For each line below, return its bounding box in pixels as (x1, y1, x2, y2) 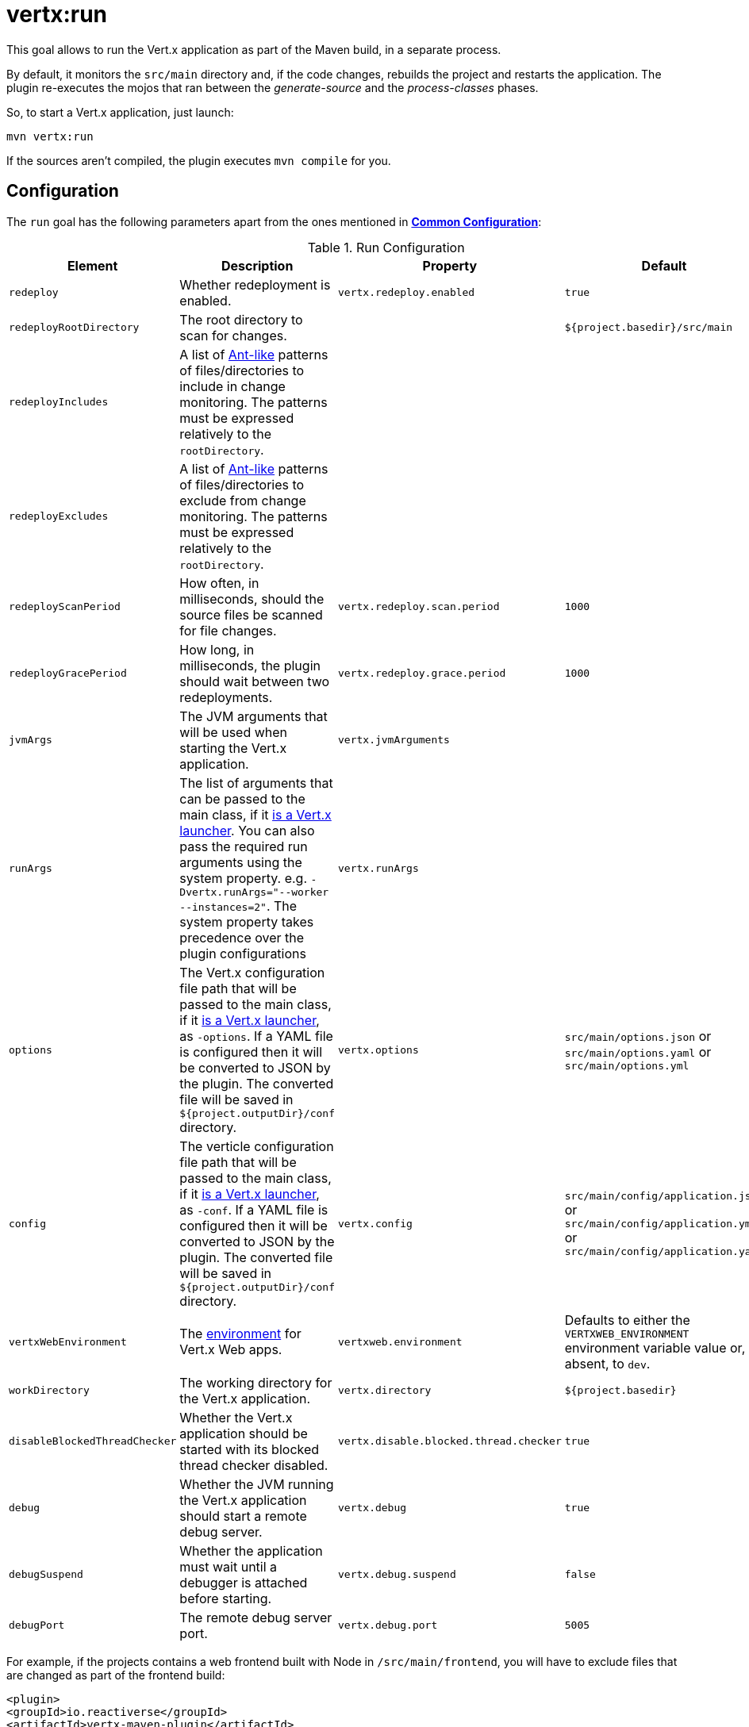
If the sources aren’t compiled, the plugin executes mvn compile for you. (6, 153, 391, 167)
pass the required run (179, 838, 308, 854)
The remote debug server (179, 1609, 332, 1625)
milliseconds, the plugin (179, 657, 321, 674)
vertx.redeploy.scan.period (338, 601, 500, 613)
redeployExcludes (9, 510, 109, 523)
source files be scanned (179, 606, 323, 623)
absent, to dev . (564, 1355, 651, 1372)
